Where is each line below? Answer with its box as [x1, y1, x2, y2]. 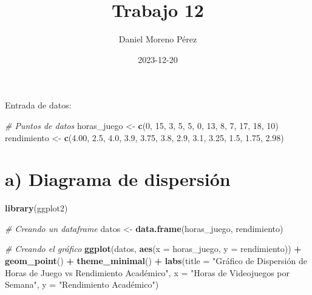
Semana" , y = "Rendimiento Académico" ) [5, 278, 159, 291]
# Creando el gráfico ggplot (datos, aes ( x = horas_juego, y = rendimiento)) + [5, 242, 302, 255]
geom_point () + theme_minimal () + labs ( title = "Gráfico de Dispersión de [5, 254, 307, 267]
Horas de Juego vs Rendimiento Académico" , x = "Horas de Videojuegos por [5, 266, 290, 279]
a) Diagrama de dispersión [5, 167, 231, 191]
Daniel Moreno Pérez [118, 33, 197, 45]
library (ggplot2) [5, 202, 68, 214]
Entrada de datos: [5, 99, 72, 111]
